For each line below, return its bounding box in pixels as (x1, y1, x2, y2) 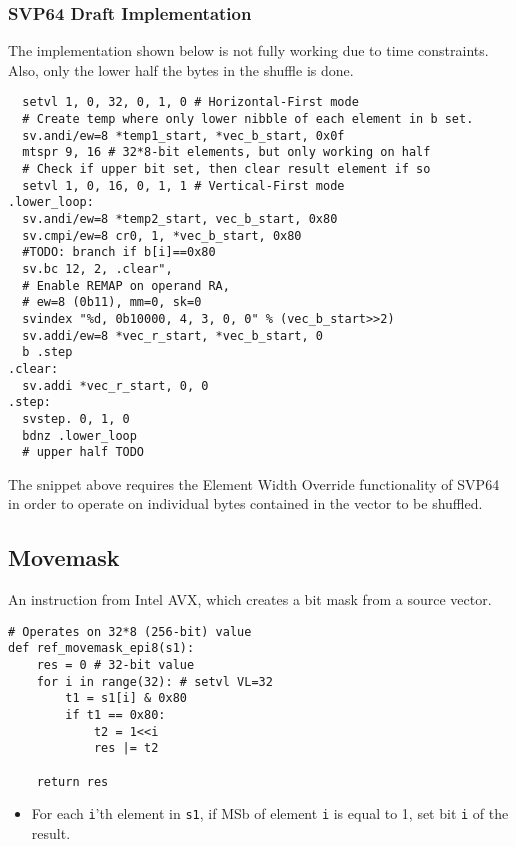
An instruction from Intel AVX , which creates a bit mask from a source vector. (8, 589, 492, 610)
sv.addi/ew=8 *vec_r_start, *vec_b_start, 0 (22, 328, 323, 343)
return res (36, 774, 109, 789)
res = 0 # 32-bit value (36, 658, 195, 673)
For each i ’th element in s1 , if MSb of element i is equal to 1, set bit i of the (31, 803, 509, 824)
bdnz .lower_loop (22, 428, 137, 443)
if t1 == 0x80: (65, 708, 166, 723)
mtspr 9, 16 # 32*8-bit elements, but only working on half (22, 145, 431, 160)
